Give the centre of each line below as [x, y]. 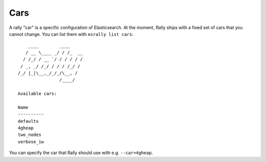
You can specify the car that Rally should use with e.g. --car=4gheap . [81, 153]
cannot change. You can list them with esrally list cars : [71, 34]
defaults [28, 121]
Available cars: [37, 94]
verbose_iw [31, 142]
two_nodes [30, 135]
